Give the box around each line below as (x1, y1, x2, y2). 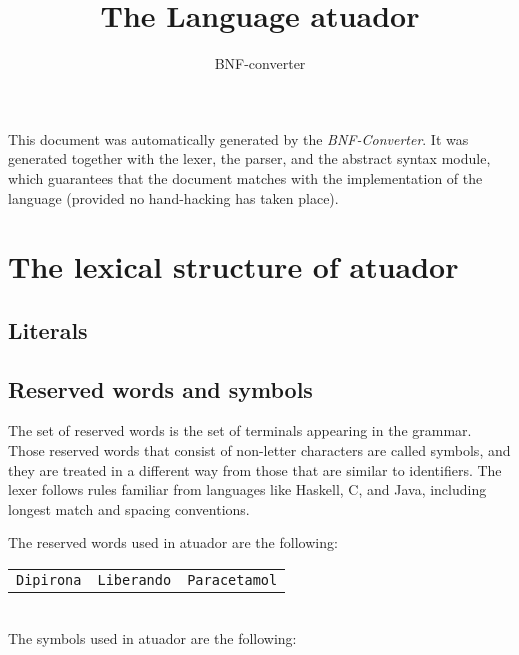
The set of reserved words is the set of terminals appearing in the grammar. (8, 420, 472, 441)
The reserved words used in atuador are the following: (8, 532, 338, 553)
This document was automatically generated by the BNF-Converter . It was (8, 128, 469, 149)
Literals (8, 314, 88, 345)
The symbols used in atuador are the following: (8, 627, 297, 648)
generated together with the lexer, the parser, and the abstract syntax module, (8, 148, 491, 169)
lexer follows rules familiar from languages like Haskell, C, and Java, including (8, 479, 487, 500)
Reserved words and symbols (8, 373, 313, 404)
